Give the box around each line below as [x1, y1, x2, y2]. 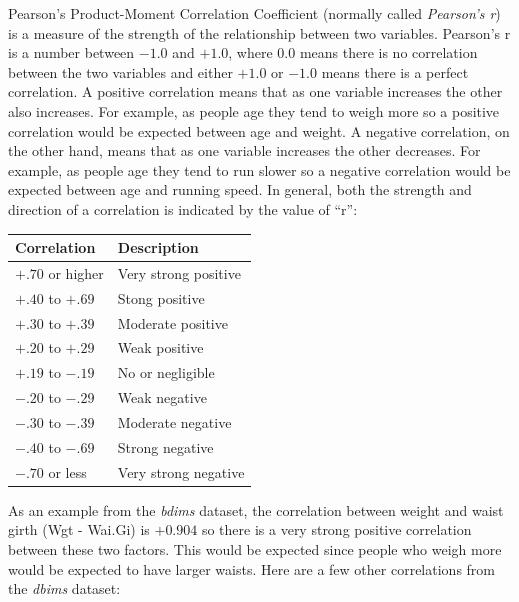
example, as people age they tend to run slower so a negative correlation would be [8, 159, 511, 180]
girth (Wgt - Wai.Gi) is [8, 519, 150, 540]
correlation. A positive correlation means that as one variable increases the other [8, 81, 503, 102]
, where [228, 42, 273, 63]
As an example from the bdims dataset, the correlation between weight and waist [8, 499, 504, 520]
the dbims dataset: [8, 578, 121, 599]
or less [48, 461, 87, 482]
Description [117, 237, 199, 258]
